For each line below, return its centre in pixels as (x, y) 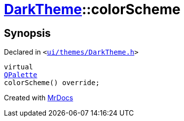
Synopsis (27, 33)
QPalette (21, 75)
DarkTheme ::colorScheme (92, 9)
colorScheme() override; (52, 83)
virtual (19, 67)
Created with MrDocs (39, 98)
